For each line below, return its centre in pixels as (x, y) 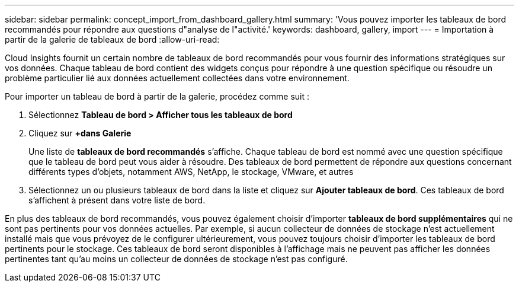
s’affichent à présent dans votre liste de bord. (117, 200)
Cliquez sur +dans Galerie (80, 133)
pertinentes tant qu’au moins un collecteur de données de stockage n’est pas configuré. (176, 259)
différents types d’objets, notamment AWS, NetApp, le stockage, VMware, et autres (191, 172)
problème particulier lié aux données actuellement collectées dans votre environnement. (177, 78)
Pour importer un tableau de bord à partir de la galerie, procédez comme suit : (157, 96)
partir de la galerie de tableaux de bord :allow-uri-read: (112, 39)
